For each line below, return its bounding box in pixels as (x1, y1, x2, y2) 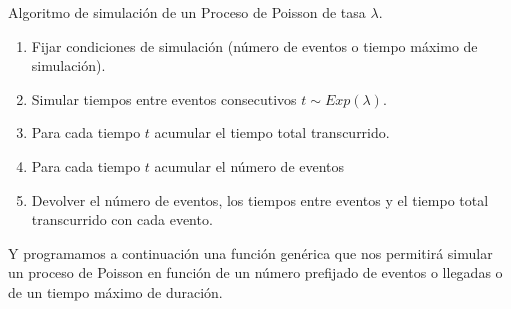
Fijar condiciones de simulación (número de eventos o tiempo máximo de (31, 35, 478, 56)
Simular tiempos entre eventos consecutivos (31, 88, 297, 109)
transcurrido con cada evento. (31, 209, 213, 230)
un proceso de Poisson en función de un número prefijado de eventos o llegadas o (8, 262, 503, 283)
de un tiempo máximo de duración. (8, 281, 223, 302)
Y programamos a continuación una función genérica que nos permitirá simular (8, 242, 493, 263)
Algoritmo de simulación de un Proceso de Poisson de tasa (8, 2, 366, 22)
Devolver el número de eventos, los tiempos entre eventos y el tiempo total (31, 189, 489, 210)
